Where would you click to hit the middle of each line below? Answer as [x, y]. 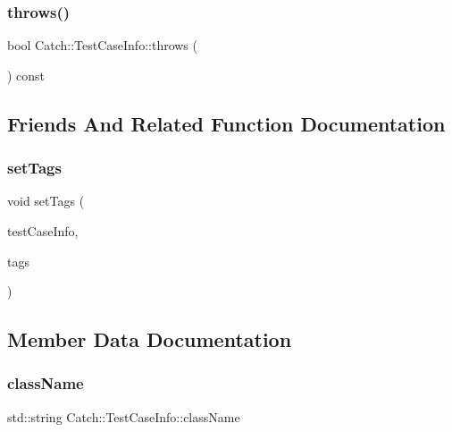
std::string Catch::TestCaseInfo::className [124, 416]
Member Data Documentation [150, 339]
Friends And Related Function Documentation [226, 123]
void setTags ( [46, 201]
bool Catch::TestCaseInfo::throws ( [102, 45]
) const [26, 75]
